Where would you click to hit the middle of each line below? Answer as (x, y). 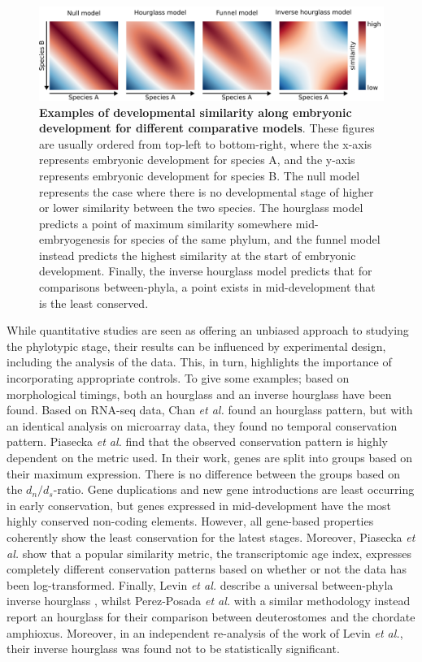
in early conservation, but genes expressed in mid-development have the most (199, 505)
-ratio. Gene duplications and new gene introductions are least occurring (234, 489)
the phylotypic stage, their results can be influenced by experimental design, (196, 346)
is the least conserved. (94, 303)
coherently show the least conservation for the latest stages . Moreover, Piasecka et (211, 537)
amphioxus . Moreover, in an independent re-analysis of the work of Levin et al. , (205, 632)
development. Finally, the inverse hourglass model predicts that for (206, 271)
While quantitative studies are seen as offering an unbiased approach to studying (208, 330)
